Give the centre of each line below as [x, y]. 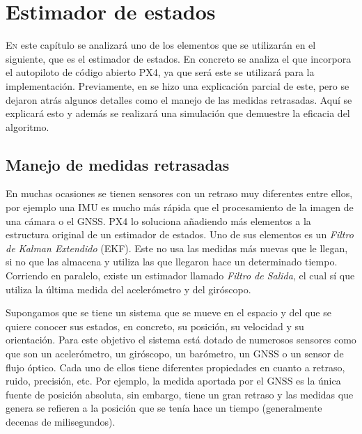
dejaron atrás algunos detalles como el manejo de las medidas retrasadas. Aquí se [179, 99]
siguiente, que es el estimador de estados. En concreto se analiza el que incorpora [179, 58]
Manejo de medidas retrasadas [118, 164]
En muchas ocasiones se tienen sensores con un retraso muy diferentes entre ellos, [179, 193]
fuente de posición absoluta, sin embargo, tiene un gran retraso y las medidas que [180, 394]
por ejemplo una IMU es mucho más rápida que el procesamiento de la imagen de [180, 207]
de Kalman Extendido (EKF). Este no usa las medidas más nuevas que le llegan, [177, 248]
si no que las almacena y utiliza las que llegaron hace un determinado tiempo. [172, 262]
